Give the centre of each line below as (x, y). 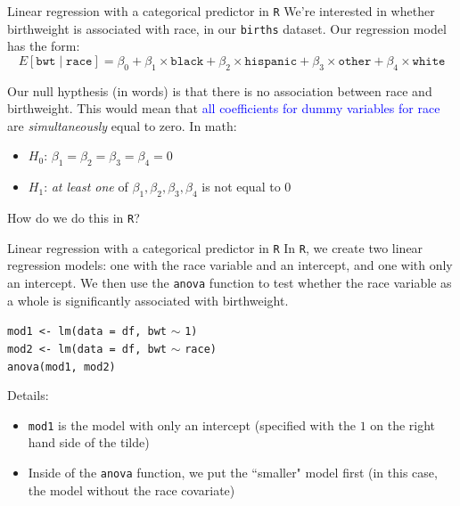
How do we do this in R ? (74, 218)
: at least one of (86, 187)
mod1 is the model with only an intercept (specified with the (192, 424)
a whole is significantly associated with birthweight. (148, 300)
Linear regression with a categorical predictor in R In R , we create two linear (215, 247)
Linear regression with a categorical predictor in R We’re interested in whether (221, 11)
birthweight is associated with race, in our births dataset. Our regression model (227, 28)
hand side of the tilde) (89, 442)
